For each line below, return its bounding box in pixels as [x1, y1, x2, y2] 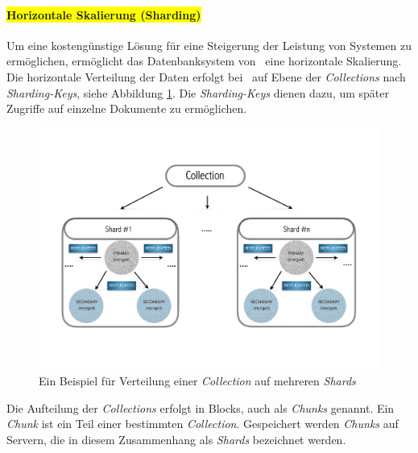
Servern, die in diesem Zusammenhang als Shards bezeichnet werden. [6, 430, 346, 447]
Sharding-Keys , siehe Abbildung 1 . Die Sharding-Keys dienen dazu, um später [6, 84, 389, 101]
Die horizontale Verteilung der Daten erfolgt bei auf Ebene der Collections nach [6, 68, 406, 85]
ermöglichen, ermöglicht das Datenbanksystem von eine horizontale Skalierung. [6, 52, 402, 69]
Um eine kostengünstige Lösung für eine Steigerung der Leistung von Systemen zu [6, 36, 412, 53]
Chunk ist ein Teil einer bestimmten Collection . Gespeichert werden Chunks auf [6, 415, 399, 432]
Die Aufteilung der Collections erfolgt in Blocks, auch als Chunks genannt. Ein [6, 399, 395, 416]
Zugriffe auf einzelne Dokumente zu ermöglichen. [6, 100, 247, 117]
